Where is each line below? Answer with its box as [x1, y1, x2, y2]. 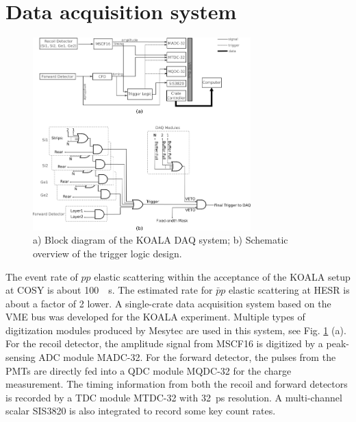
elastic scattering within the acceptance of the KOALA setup [94, 269, 351, 283]
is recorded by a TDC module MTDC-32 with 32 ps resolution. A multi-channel [5, 390, 342, 404]
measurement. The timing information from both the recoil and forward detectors [5, 377, 348, 391]
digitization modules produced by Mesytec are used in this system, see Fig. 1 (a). [5, 323, 346, 337]
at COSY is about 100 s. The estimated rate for [5, 283, 213, 297]
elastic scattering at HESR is [228, 283, 350, 297]
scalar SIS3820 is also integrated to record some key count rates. [5, 403, 276, 418]
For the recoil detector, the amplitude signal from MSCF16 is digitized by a [5, 336, 323, 351]
